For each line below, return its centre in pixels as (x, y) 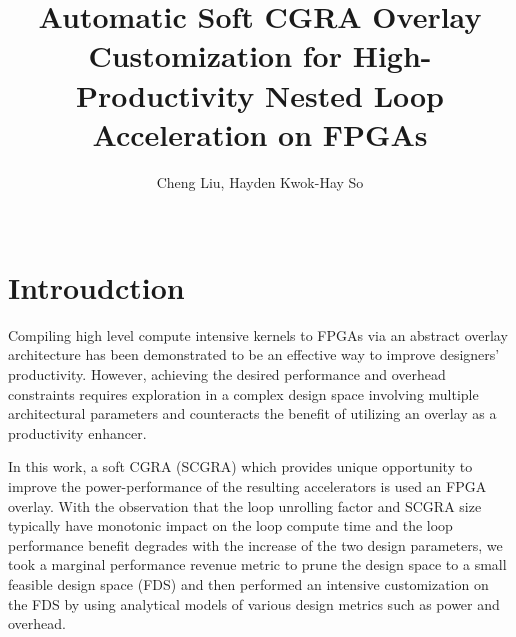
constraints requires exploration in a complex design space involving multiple (243, 393)
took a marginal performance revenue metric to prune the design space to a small (257, 564)
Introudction (96, 286)
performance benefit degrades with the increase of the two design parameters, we (255, 544)
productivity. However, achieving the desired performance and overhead (227, 374)
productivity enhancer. (77, 432)
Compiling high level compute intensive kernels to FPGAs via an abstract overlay (258, 334)
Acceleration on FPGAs (260, 133)
